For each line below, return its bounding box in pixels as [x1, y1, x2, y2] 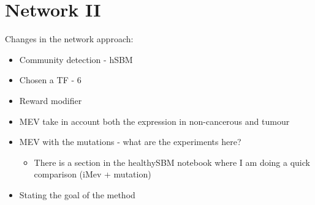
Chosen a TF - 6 [19, 73, 82, 86]
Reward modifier [19, 94, 82, 106]
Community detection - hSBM [19, 53, 133, 65]
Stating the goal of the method [19, 188, 135, 201]
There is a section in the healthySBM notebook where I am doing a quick [34, 155, 310, 168]
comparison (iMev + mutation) [34, 168, 151, 181]
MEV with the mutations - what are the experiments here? [19, 135, 241, 148]
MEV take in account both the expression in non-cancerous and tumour [19, 114, 290, 127]
